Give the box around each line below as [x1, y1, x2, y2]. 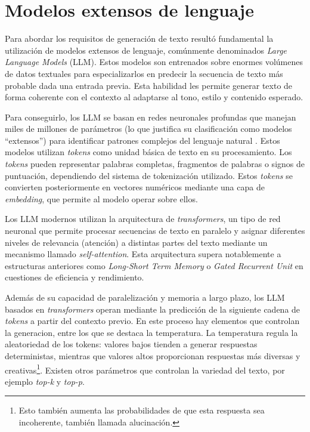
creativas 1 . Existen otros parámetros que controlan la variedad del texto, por [5, 362, 285, 376]
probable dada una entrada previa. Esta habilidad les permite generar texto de [5, 79, 293, 91]
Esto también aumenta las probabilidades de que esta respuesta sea [18, 404, 265, 416]
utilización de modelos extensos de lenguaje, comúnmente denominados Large [5, 44, 287, 56]
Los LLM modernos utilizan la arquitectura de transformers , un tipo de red [5, 212, 281, 225]
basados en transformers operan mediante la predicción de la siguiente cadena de [5, 303, 300, 315]
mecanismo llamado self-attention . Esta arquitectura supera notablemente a [5, 248, 281, 260]
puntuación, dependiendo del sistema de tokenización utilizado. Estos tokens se [5, 169, 293, 181]
